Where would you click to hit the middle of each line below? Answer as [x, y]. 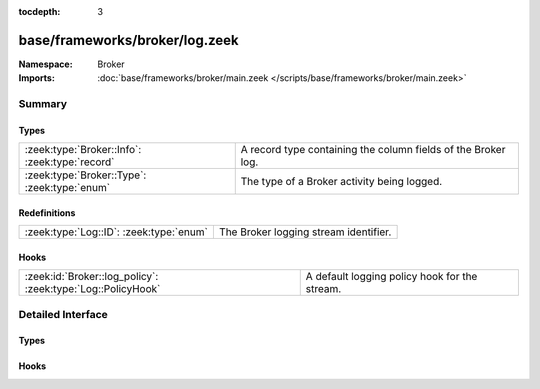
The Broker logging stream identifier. [305, 232]
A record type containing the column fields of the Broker [373, 150]
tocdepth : [39, 11]
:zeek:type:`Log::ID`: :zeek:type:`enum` [116, 232]
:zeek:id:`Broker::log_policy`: [91, 277]
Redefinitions [47, 212]
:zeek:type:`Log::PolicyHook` [92, 289]
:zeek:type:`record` [69, 162]
